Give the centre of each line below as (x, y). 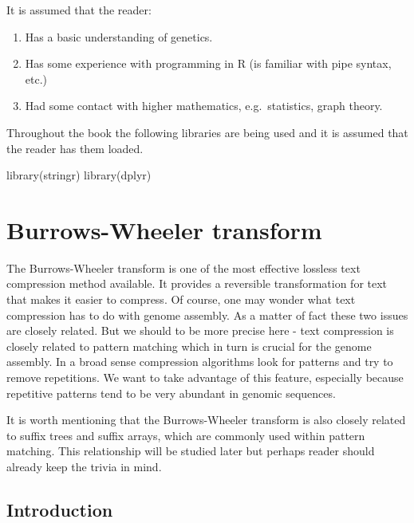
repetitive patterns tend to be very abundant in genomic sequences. (171, 393)
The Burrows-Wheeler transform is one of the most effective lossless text (183, 267)
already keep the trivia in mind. (84, 466)
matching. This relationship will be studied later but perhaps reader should (191, 451)
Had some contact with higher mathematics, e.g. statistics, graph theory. (204, 106)
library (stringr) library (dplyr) (79, 175)
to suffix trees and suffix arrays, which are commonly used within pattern (186, 435)
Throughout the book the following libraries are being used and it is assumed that (207, 132)
